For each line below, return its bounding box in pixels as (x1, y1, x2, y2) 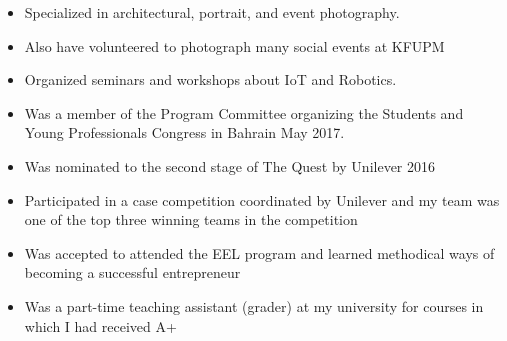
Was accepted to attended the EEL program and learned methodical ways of (24, 242, 495, 263)
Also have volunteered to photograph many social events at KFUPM (24, 35, 445, 56)
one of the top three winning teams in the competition (24, 209, 358, 230)
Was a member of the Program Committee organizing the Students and (24, 102, 464, 123)
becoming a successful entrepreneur (24, 262, 241, 283)
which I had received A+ (24, 315, 177, 336)
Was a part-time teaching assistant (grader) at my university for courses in (24, 295, 484, 316)
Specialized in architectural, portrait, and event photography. (24, 2, 400, 22)
